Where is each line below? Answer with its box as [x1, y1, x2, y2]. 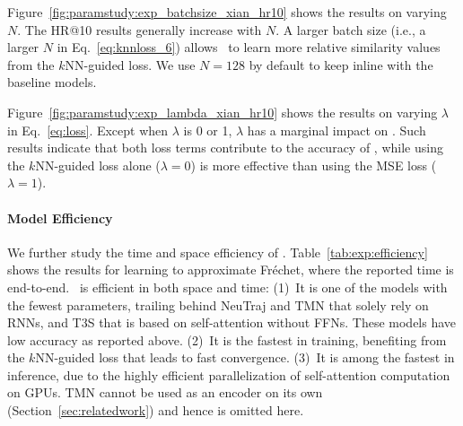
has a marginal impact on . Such [247, 120, 426, 139]
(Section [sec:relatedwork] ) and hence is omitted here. [7, 401, 304, 420]
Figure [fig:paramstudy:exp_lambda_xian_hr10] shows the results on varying [7, 102, 438, 121]
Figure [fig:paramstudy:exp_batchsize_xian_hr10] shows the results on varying [7, 3, 447, 21]
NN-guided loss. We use [65, 55, 196, 74]
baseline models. [7, 73, 97, 91]
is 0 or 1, [183, 120, 232, 139]
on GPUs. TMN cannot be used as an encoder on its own [7, 383, 323, 402]
